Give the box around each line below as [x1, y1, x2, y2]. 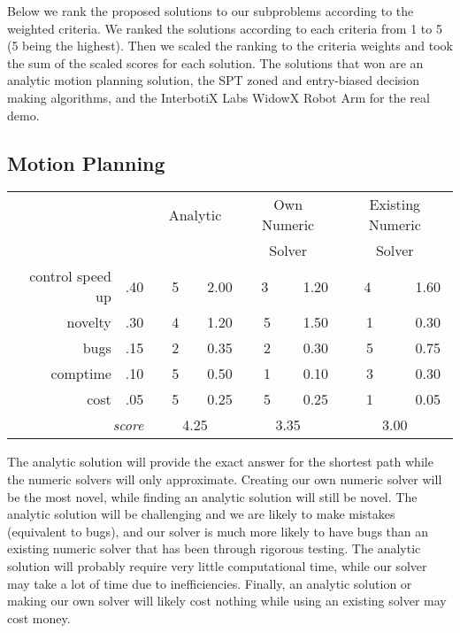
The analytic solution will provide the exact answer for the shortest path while [7, 452, 433, 471]
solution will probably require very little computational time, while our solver [7, 556, 427, 575]
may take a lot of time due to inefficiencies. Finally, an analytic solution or [7, 574, 412, 592]
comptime [50, 363, 111, 384]
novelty [66, 312, 111, 333]
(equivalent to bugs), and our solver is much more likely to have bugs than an [7, 521, 429, 540]
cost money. [7, 608, 71, 627]
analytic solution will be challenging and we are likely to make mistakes [7, 505, 395, 523]
